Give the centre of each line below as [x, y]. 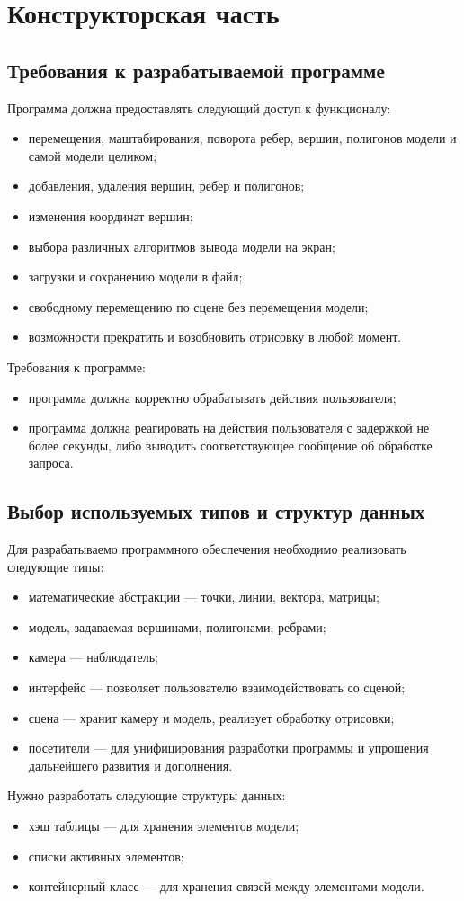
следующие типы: [56, 566]
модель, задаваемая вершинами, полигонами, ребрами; [177, 626]
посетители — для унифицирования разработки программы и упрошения [228, 748]
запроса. [51, 463]
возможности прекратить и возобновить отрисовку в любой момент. [215, 337]
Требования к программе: [76, 366]
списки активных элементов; [106, 856]
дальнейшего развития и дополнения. [130, 765]
